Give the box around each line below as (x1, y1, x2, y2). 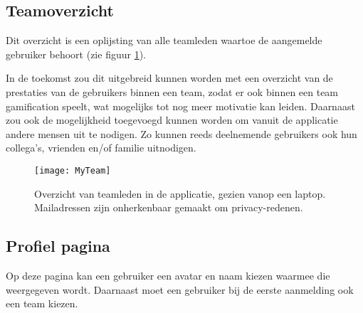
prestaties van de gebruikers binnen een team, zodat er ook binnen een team (6, 84, 339, 99)
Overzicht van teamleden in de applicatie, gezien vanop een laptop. (34, 186, 326, 201)
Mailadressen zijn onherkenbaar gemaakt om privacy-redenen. (34, 200, 303, 215)
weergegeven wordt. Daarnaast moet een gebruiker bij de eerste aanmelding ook (6, 282, 354, 297)
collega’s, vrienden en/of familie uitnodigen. (6, 140, 196, 155)
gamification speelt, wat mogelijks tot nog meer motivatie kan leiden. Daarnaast (6, 98, 355, 113)
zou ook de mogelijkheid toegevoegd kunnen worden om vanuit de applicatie (6, 112, 338, 127)
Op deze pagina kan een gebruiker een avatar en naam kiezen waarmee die (6, 268, 330, 282)
